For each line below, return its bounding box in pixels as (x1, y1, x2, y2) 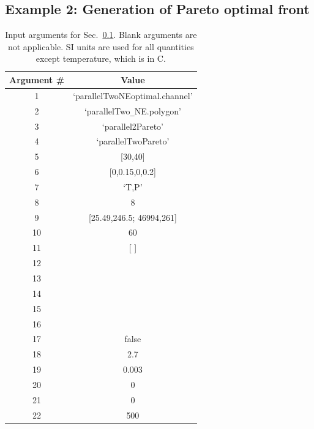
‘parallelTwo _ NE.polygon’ (84, 104, 181, 117)
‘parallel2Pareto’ (102, 119, 163, 132)
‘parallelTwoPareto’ (96, 135, 170, 147)
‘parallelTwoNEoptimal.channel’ (73, 89, 193, 102)
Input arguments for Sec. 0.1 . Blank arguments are (5, 28, 197, 41)
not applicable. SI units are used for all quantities (7, 40, 194, 53)
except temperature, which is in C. (36, 52, 166, 65)
